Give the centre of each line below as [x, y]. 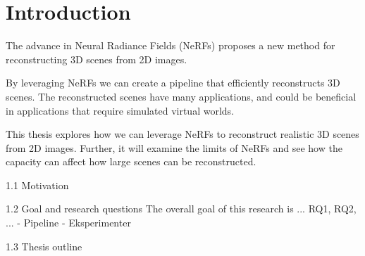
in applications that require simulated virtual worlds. [120, 110]
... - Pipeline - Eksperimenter [68, 223]
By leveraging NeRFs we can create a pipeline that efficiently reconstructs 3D [173, 83]
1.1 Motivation [37, 185]
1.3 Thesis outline [44, 246]
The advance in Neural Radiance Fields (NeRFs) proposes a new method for [171, 45]
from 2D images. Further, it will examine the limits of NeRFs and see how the [174, 147]
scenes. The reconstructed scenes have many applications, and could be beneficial [181, 96]
